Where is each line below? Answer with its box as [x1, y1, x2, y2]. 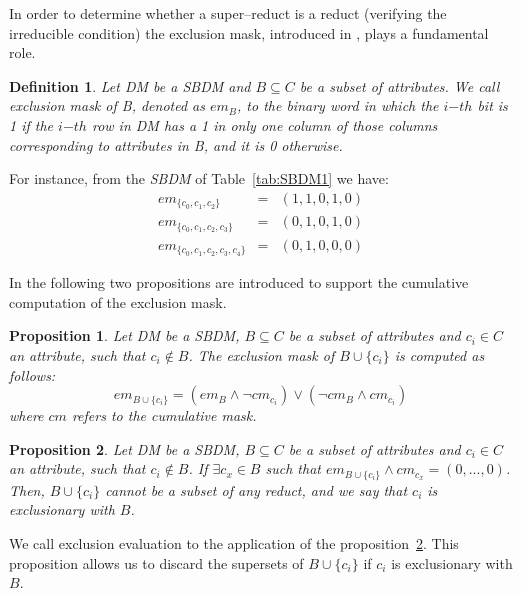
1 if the [9, 114, 54, 135]
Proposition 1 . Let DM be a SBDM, [9, 325, 240, 346]
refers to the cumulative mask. [71, 405, 257, 426]
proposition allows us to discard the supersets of [9, 552, 304, 573]
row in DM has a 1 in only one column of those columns [91, 114, 438, 135]
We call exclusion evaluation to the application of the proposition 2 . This [9, 533, 459, 553]
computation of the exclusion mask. [9, 291, 227, 312]
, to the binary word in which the [237, 95, 439, 116]
